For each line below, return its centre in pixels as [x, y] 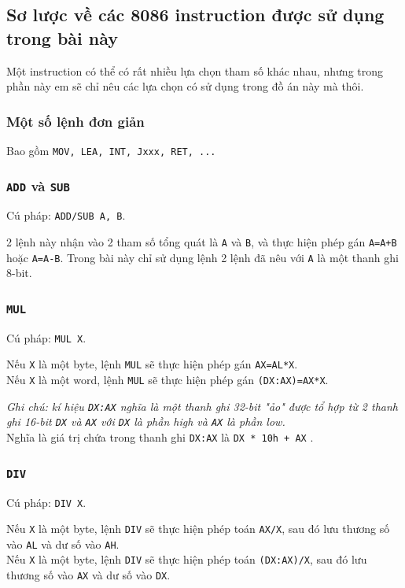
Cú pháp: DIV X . [46, 502]
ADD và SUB [38, 185]
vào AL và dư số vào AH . [63, 544]
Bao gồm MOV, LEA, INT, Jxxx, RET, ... [111, 150]
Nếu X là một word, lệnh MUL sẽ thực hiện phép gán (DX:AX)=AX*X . [168, 380]
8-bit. [19, 273]
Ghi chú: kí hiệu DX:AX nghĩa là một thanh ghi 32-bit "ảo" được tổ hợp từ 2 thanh [202, 406]
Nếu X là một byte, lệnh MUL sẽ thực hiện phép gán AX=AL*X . [152, 364]
